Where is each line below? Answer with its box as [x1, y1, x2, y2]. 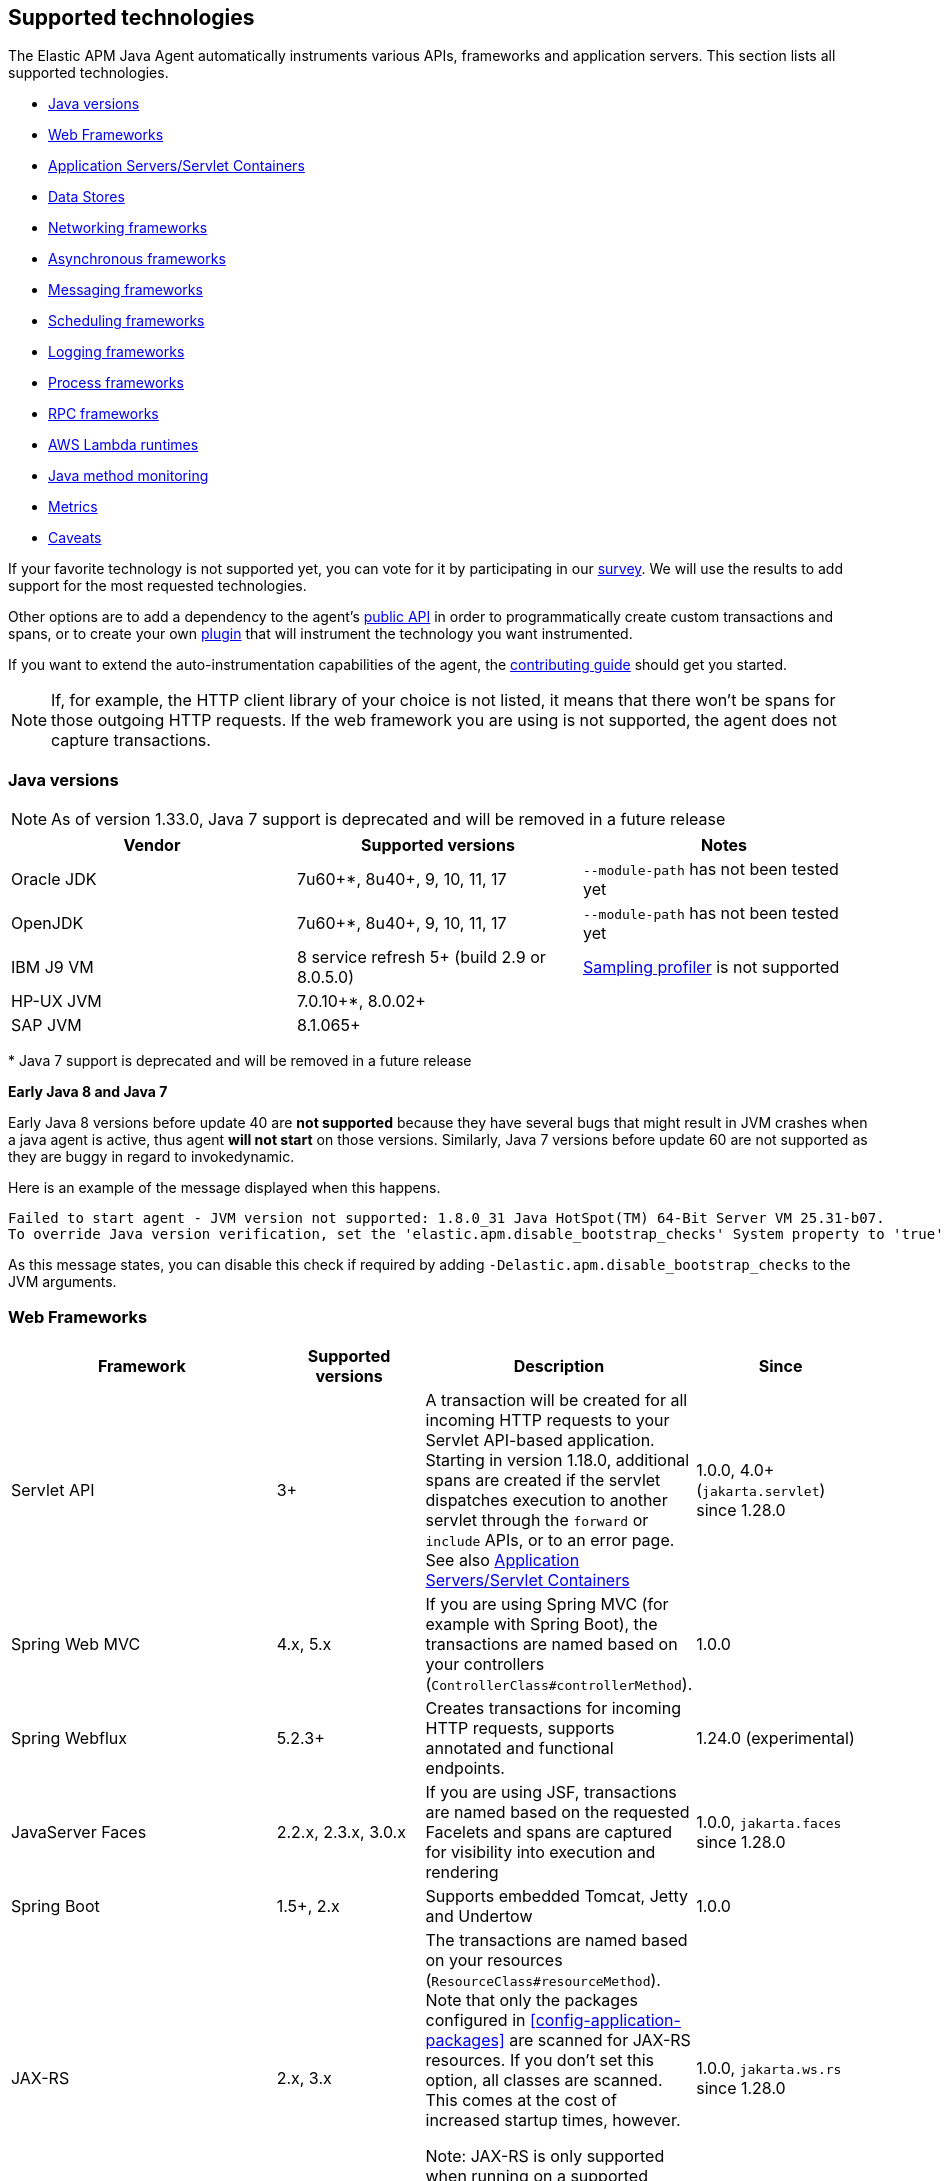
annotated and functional [425, 1737, 614, 1758]
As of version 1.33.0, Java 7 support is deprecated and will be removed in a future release [51, 809, 726, 830]
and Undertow [425, 1905, 533, 1926]
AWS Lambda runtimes [48, 436, 199, 454]
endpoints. [425, 1757, 505, 1778]
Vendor [123, 835, 181, 856]
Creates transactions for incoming [425, 1697, 681, 1718]
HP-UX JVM [11, 991, 102, 1012]
